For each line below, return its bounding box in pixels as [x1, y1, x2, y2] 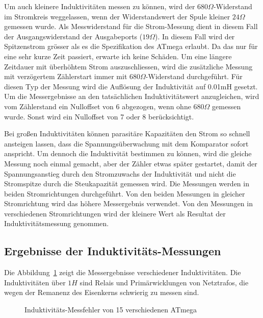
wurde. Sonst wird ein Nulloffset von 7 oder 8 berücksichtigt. [4, 111, 194, 121]
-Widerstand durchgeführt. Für [145, 71, 243, 82]
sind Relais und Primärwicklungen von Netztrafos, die [80, 277, 249, 287]
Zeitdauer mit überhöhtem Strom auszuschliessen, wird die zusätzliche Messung [4, 61, 253, 71]
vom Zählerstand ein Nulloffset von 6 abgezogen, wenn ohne [4, 101, 191, 111]
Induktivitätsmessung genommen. [4, 218, 109, 229]
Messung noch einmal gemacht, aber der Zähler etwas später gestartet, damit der [4, 158, 257, 168]
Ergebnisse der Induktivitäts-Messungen [4, 243, 221, 259]
